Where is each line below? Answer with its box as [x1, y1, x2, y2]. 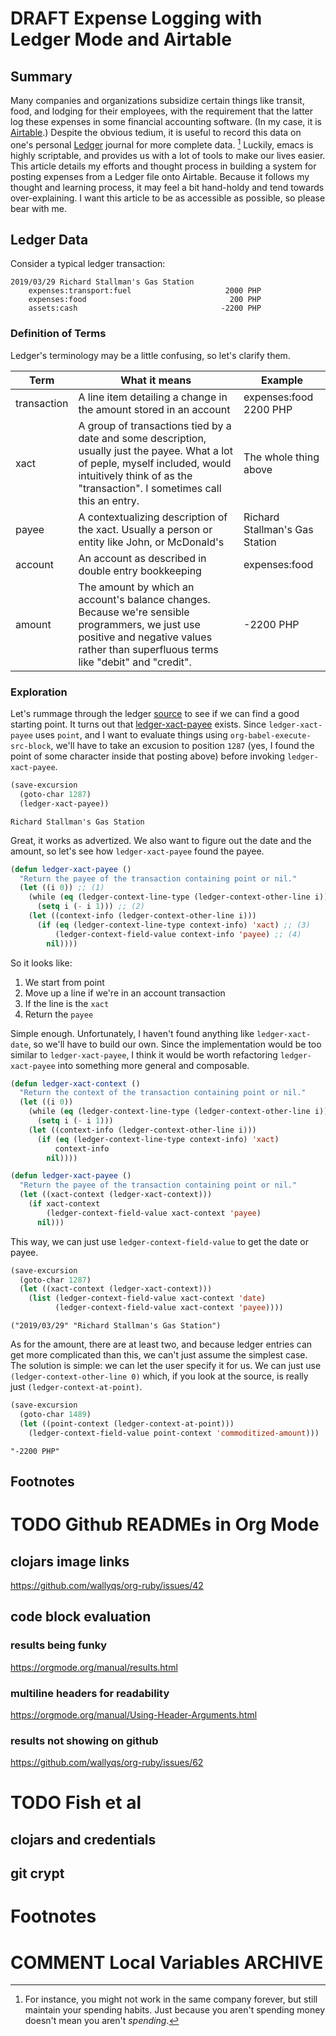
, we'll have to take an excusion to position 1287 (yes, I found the [50, 740, 315, 752]
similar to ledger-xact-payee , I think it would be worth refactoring [10, 1048, 278, 1061]
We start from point [24, 976, 105, 988]
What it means [120, 373, 192, 387]
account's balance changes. [78, 592, 211, 606]
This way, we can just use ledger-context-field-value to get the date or [10, 1235, 309, 1247]
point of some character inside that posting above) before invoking [10, 750, 285, 762]
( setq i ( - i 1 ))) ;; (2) [36, 902, 145, 912]
